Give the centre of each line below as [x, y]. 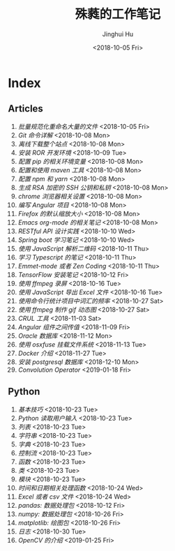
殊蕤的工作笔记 [118, 14]
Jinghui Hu [118, 34]
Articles [26, 109]
